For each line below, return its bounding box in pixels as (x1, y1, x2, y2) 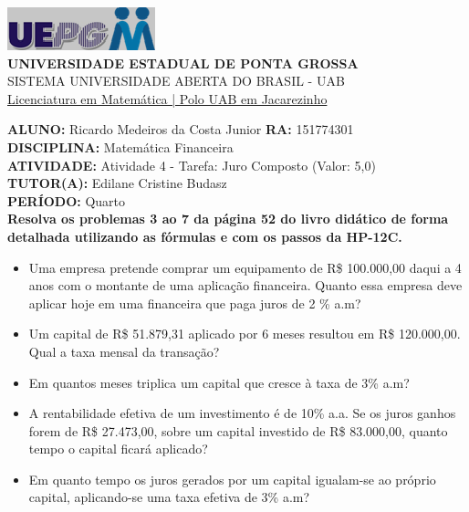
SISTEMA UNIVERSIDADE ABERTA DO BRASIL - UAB (7, 71, 345, 90)
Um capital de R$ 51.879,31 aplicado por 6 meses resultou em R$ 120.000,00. (28, 324, 461, 343)
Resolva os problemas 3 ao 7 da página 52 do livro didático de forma (7, 209, 449, 228)
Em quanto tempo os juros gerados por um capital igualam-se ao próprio (28, 469, 436, 488)
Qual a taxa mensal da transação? (28, 341, 220, 360)
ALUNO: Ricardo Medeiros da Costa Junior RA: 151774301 (7, 120, 354, 139)
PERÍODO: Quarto (7, 191, 126, 210)
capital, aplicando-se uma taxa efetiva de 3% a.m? (28, 487, 310, 507)
